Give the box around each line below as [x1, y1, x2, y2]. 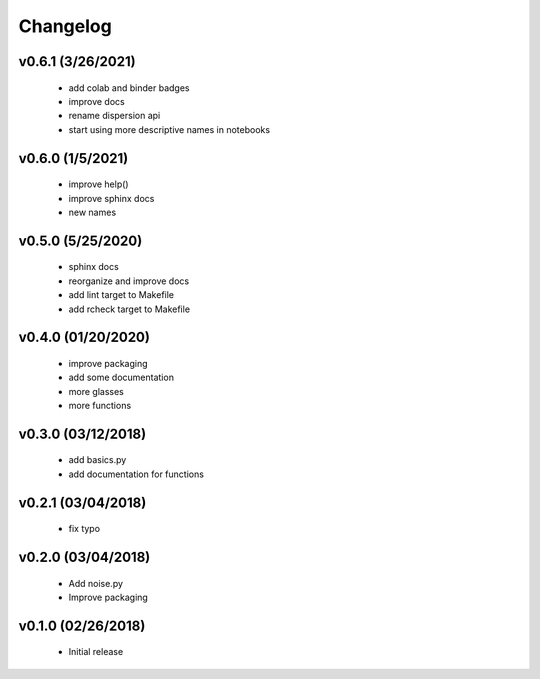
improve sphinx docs [68, 192, 155, 204]
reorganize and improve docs [68, 275, 190, 287]
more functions [68, 400, 132, 412]
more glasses [68, 385, 124, 397]
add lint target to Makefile [68, 289, 175, 301]
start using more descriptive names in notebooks [68, 123, 270, 135]
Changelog [18, 15, 112, 37]
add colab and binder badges [68, 81, 190, 94]
